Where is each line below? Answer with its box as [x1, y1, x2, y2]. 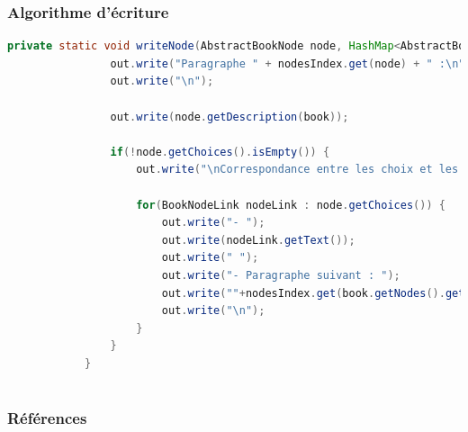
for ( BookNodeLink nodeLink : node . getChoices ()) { [136, 198, 445, 211]
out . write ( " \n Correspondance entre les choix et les [136, 163, 459, 176]
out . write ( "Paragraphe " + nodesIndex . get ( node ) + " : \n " [110, 57, 465, 70]
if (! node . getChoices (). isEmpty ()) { [110, 145, 330, 158]
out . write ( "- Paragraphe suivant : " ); [161, 268, 400, 282]
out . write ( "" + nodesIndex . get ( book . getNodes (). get [161, 286, 465, 300]
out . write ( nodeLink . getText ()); [161, 233, 355, 247]
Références [7, 406, 87, 428]
